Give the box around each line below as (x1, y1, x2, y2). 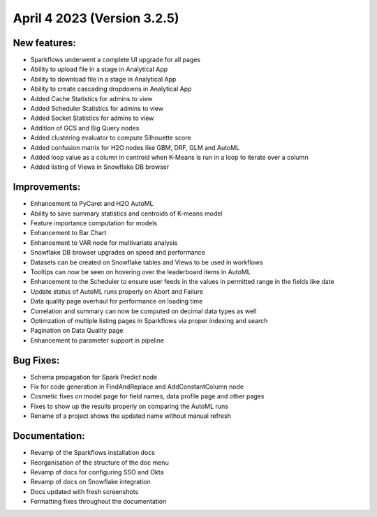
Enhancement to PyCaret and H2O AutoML (30, 200, 154, 208)
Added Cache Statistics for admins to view (30, 94, 153, 103)
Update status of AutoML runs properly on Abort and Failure (30, 287, 204, 296)
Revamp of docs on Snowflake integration (30, 478, 151, 486)
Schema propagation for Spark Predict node (30, 373, 158, 381)
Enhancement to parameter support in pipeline (30, 336, 164, 345)
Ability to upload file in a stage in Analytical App (30, 65, 168, 73)
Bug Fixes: (13, 354, 60, 366)
